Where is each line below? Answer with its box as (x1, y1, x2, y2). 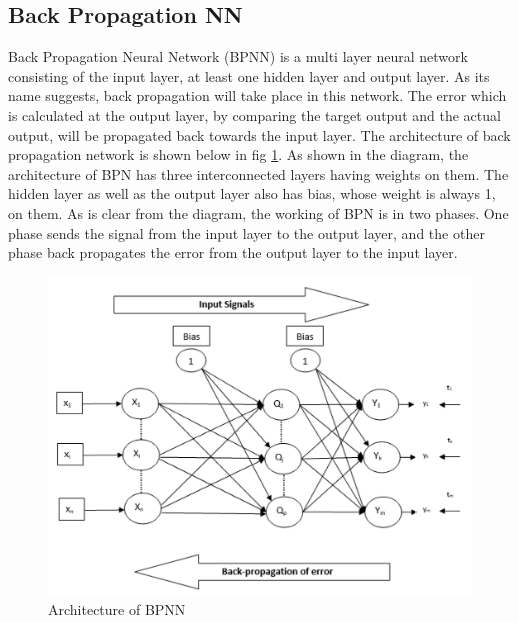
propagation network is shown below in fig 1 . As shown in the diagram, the (8, 144, 469, 165)
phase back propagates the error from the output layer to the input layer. (8, 242, 458, 263)
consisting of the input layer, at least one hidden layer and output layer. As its (8, 65, 490, 86)
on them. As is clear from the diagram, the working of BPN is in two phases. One (8, 202, 509, 223)
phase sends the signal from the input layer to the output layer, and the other (8, 222, 485, 243)
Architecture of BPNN (48, 598, 186, 619)
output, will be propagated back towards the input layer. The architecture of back (8, 124, 511, 145)
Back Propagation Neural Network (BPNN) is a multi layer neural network (8, 46, 468, 67)
